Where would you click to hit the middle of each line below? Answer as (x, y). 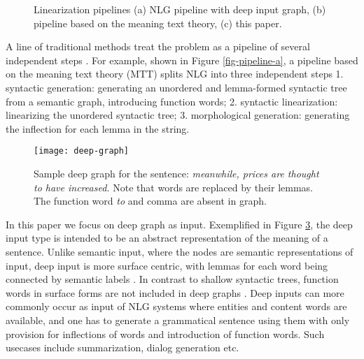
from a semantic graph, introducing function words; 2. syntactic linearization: (172, 101)
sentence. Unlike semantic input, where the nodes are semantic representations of (180, 251)
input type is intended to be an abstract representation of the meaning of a (167, 238)
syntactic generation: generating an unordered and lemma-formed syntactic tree (176, 87)
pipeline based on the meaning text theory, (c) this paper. (158, 23)
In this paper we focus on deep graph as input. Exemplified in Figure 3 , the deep (179, 224)
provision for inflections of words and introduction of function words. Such (165, 334)
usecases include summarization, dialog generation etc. (122, 347)
